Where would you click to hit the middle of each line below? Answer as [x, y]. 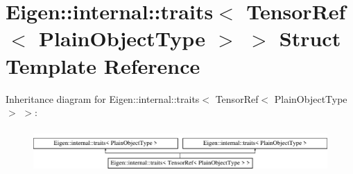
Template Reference [103, 65]
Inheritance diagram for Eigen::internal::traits [103, 98]
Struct [310, 38]
